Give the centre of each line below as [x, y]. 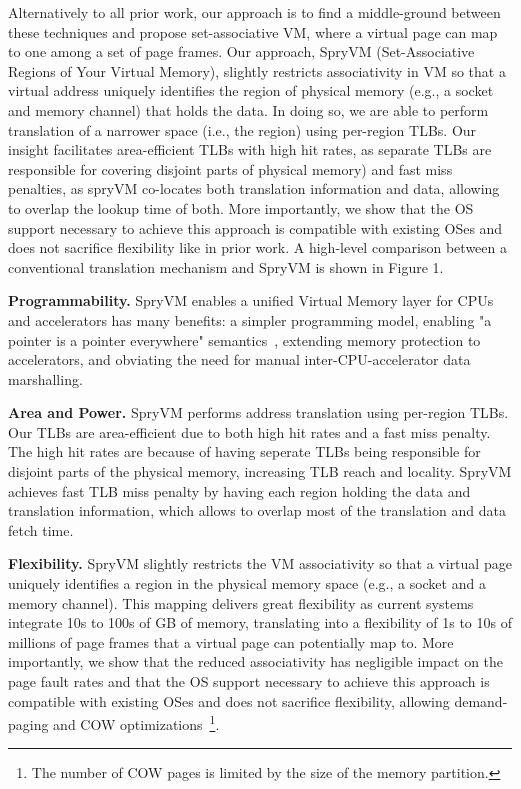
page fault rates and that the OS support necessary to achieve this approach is [249, 681]
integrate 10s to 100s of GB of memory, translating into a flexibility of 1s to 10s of [260, 622]
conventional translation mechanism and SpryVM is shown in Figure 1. [226, 266]
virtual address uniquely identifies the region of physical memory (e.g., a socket [251, 90]
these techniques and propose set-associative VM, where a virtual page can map [253, 31]
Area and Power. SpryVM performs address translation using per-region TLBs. [258, 412]
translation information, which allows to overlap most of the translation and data [257, 510]
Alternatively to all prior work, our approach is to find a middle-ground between [254, 12]
